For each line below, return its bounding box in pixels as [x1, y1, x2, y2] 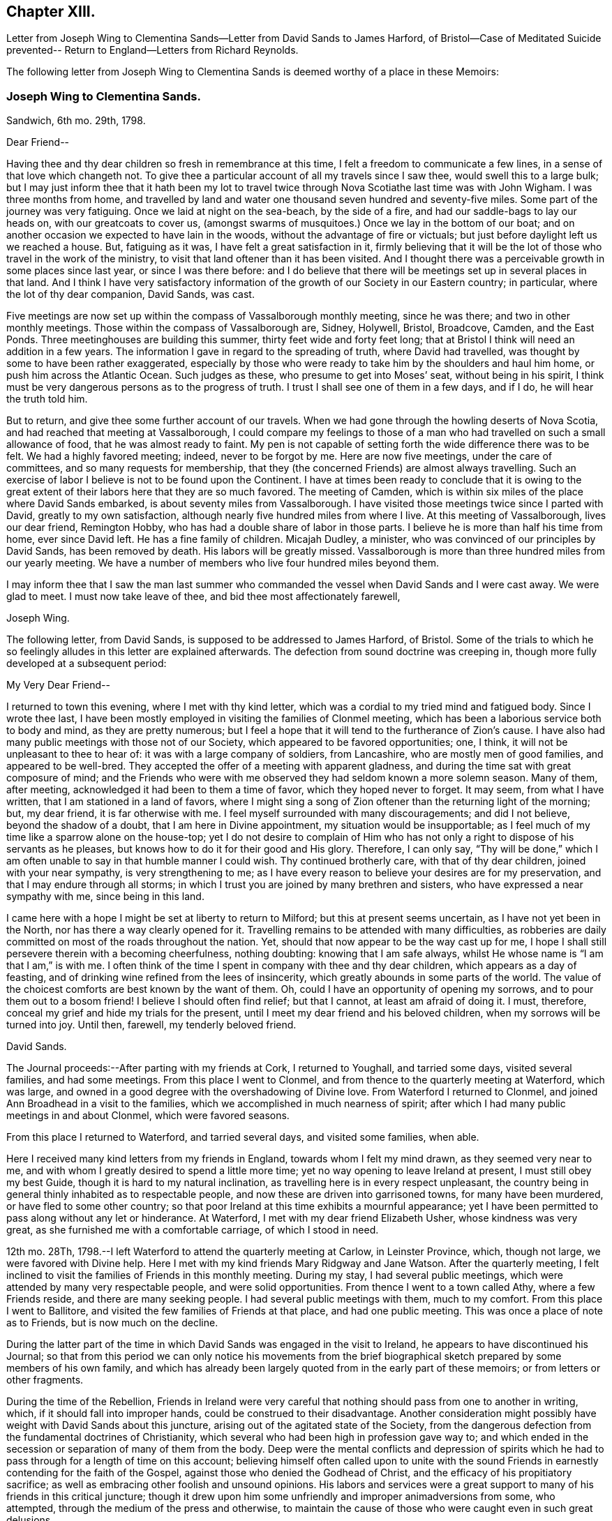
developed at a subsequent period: [6, 657, 167, 670]
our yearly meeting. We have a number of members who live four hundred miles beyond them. [6, 557, 440, 569]
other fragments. [6, 1374, 84, 1386]
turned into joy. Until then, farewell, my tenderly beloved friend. [6, 1019, 297, 1031]
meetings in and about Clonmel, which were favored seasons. [6, 1109, 290, 1122]
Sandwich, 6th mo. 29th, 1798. [6, 114, 146, 127]
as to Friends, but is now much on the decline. [6, 1317, 218, 1329]
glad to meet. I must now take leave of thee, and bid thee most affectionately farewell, [6, 590, 401, 603]
